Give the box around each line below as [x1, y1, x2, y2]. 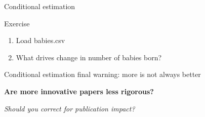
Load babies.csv [16, 35, 65, 46]
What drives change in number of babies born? [16, 52, 162, 62]
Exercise [4, 18, 30, 28]
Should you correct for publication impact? [4, 103, 135, 113]
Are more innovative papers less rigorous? [4, 86, 154, 96]
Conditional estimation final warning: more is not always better [4, 69, 201, 80]
